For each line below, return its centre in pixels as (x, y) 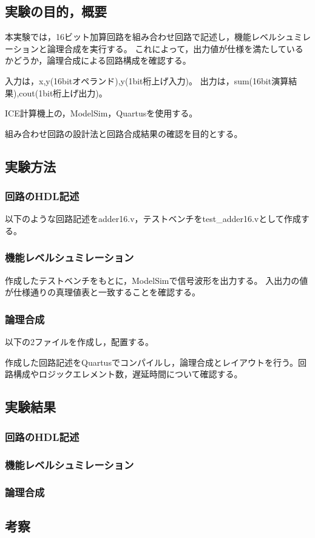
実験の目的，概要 (56, 11)
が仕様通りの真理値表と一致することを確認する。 (103, 292)
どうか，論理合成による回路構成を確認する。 (102, 60)
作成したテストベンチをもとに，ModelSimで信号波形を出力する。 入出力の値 (157, 280)
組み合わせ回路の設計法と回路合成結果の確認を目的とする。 (124, 133)
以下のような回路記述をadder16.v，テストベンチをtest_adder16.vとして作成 (153, 219)
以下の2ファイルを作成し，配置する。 (79, 342)
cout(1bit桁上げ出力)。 (63, 92)
